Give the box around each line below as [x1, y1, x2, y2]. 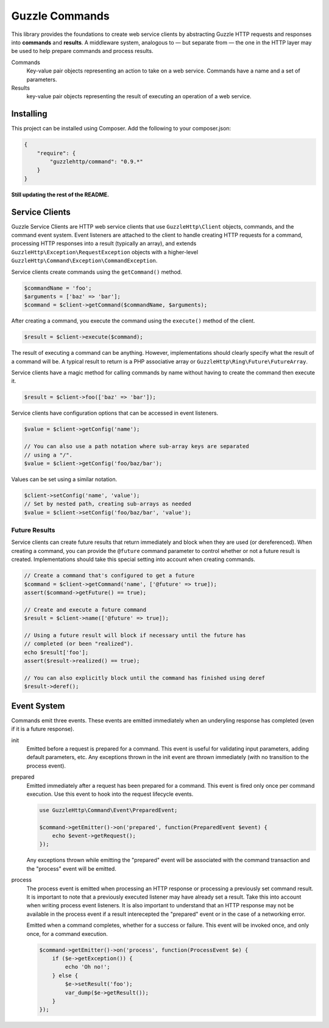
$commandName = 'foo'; [24, 284, 92, 291]
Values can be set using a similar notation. [11, 476, 118, 483]
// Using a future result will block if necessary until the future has [24, 632, 246, 638]
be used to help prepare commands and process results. [11, 48, 154, 55]
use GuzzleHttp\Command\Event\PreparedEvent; [39, 807, 178, 813]
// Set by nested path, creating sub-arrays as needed [24, 501, 191, 507]
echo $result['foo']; [24, 649, 89, 655]
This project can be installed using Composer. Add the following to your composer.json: [11, 125, 232, 132]
